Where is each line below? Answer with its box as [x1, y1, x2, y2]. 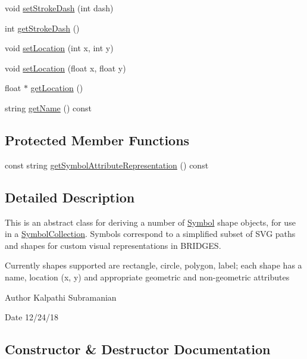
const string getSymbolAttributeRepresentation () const [5, 158, 209, 171]
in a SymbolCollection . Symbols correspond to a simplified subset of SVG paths [5, 227, 296, 240]
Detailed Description [5, 188, 135, 206]
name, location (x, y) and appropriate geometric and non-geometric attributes [5, 270, 290, 283]
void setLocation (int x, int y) [5, 42, 114, 54]
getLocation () [30, 82, 83, 94]
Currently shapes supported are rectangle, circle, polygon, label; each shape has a [5, 259, 302, 271]
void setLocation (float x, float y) [5, 61, 126, 74]
